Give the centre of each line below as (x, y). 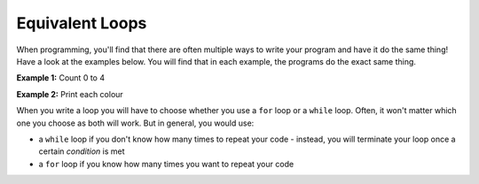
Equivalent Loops (82, 23)
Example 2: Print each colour (70, 94)
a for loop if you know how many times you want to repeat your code (166, 164)
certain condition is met (82, 151)
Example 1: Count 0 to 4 (61, 78)
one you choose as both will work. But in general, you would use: (135, 123)
